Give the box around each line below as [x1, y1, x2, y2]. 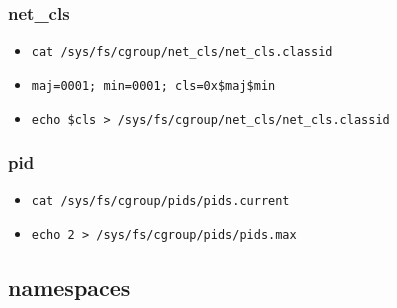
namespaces [8, 272, 131, 303]
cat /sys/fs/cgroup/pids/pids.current [31, 194, 290, 209]
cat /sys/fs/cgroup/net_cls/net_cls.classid [31, 45, 333, 60]
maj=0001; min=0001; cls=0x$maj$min [31, 78, 276, 93]
